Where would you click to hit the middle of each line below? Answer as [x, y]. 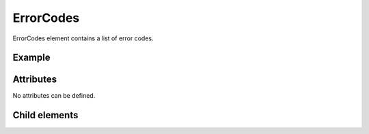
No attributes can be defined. [54, 96]
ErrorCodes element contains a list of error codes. [83, 38]
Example [31, 58]
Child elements [45, 115]
